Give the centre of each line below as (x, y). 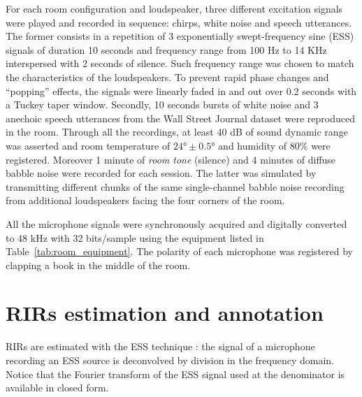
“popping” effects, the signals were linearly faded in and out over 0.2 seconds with (181, 91)
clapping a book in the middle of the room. (98, 265)
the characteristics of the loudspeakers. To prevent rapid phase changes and (167, 77)
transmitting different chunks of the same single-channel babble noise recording (175, 186)
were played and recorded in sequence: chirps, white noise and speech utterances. (179, 22)
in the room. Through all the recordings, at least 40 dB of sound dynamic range (177, 132)
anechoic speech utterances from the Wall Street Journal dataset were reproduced (181, 118)
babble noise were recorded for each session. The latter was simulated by (161, 173)
